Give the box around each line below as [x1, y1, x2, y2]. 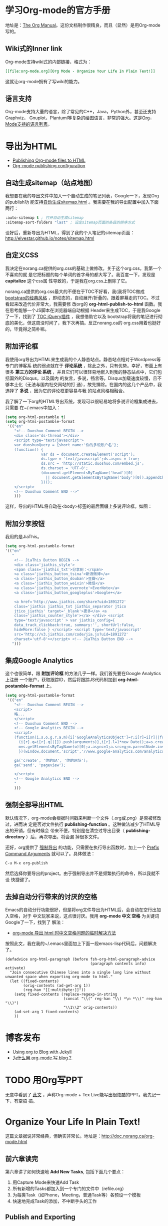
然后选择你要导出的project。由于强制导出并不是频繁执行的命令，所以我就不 [5, 870, 160, 876]
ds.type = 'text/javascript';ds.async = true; [40, 456, 140, 461]
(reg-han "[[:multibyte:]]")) [23, 988, 86, 993]
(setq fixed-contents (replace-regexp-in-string [14, 992, 117, 997]
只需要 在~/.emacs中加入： [5, 404, 61, 411]
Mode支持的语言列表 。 [5, 121, 52, 127]
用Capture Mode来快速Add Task [12, 1179, 79, 1185]
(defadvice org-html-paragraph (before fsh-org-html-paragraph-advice [5, 957, 155, 962]
